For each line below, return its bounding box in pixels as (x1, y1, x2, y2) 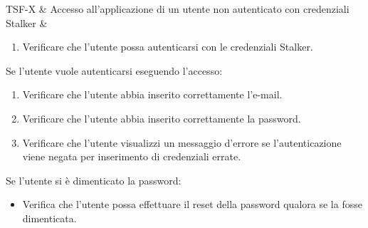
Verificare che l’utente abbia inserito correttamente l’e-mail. (22, 87, 283, 102)
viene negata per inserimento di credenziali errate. (22, 149, 241, 164)
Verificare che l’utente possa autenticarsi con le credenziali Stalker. (22, 39, 313, 54)
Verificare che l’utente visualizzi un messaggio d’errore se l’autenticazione (22, 135, 342, 150)
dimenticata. (22, 210, 77, 225)
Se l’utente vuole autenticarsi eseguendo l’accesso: (6, 63, 223, 78)
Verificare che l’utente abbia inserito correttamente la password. (22, 110, 301, 125)
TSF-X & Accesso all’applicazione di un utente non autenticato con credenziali (6, 1, 349, 16)
